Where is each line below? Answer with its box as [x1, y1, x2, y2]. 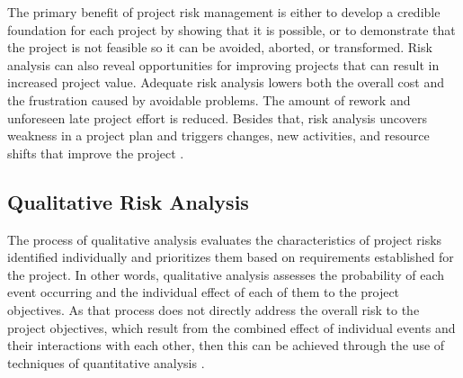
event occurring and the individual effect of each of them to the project [7, 283, 400, 301]
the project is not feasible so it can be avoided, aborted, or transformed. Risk [7, 38, 432, 57]
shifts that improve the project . [7, 143, 184, 162]
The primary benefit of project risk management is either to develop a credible [7, 3, 441, 21]
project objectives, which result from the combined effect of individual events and [7, 318, 456, 337]
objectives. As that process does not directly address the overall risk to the [7, 300, 420, 319]
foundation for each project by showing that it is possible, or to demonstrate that [7, 20, 456, 39]
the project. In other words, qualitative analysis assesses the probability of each [7, 265, 445, 283]
